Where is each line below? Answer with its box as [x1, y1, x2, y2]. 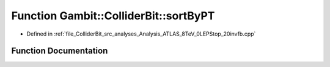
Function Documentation [11, 46, 108, 56]
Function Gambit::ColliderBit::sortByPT [11, 9, 215, 22]
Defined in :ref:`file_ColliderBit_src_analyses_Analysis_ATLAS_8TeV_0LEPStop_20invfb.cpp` [26, 30, 256, 37]
